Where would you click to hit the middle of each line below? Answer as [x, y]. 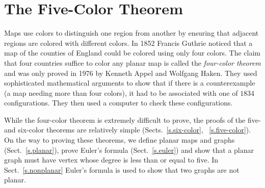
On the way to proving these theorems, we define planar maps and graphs [120, 140]
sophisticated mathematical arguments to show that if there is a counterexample [130, 83]
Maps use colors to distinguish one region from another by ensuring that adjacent [131, 33]
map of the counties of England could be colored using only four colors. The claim [132, 53]
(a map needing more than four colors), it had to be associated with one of [121, 92]
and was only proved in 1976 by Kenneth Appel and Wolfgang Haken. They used [131, 73]
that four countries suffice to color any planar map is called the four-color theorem [132, 62]
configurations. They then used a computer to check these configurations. [118, 103]
